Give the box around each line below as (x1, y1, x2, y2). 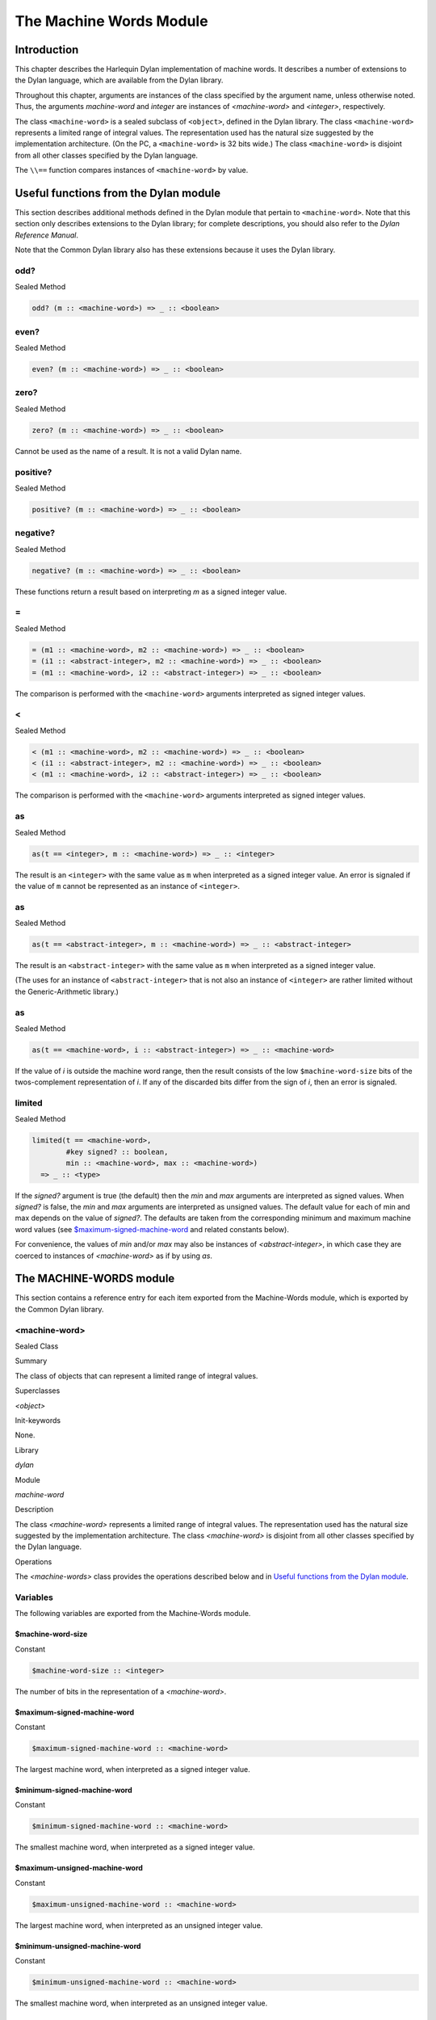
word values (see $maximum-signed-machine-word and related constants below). (15, 1224, 290, 1234)
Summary (15, 1356, 48, 1366)
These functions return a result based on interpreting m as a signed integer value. (15, 587, 287, 596)
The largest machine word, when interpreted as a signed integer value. (15, 1765, 250, 1774)
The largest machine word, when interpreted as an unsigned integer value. (15, 1920, 263, 1930)
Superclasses (15, 1386, 61, 1395)
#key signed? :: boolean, (65, 1147, 169, 1156)
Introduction (15, 43, 79, 57)
